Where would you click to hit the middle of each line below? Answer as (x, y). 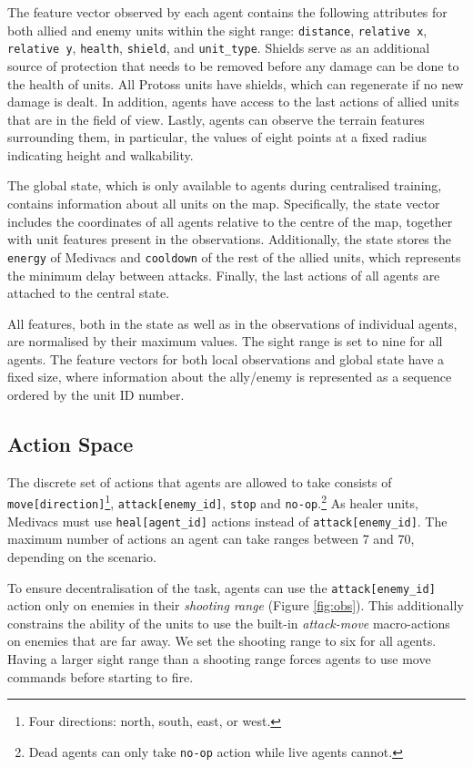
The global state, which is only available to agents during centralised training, (225, 185)
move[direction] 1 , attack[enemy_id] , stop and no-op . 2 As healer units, (213, 502)
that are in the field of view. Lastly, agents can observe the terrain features (216, 119)
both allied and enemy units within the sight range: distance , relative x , (217, 30)
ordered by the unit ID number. (96, 395)
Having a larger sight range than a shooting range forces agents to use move (219, 659)
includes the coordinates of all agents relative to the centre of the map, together (230, 221)
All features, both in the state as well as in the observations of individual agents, (232, 323)
